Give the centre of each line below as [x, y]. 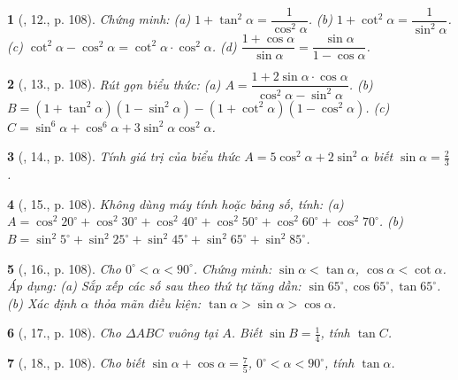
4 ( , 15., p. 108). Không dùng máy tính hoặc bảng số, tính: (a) [176, 203]
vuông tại [193, 333]
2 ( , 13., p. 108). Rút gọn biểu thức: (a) [114, 84]
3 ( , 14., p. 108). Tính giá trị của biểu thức [124, 156]
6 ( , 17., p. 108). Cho [64, 333]
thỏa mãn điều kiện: [147, 302]
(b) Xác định [42, 302]
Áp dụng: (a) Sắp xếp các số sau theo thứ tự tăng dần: [154, 286]
